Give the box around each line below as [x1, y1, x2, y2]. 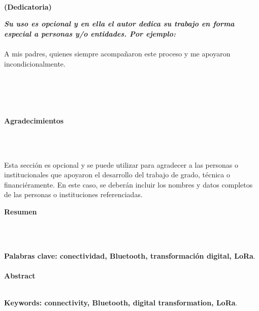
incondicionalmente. [4, 58, 66, 69]
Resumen [4, 206, 37, 216]
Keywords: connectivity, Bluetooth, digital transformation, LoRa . [4, 297, 238, 308]
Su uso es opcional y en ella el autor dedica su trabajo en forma [4, 18, 235, 29]
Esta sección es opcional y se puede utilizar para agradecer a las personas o [4, 159, 238, 170]
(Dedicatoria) [4, 1, 52, 12]
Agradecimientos [4, 115, 64, 126]
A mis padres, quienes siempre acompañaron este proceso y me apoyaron [4, 48, 231, 59]
